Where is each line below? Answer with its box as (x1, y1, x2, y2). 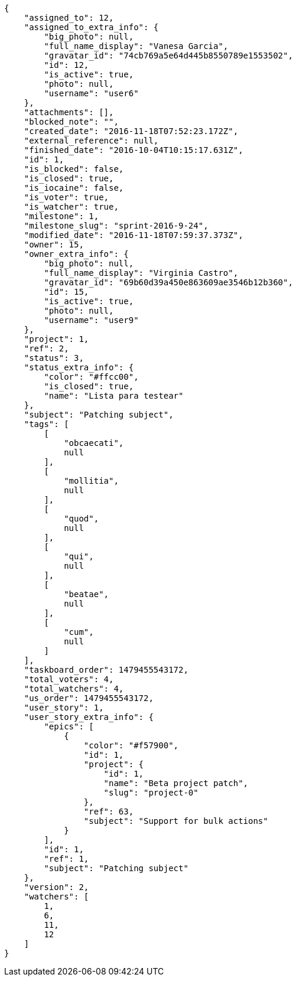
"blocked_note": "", (24, 117, 119, 126)
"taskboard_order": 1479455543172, (24, 665, 188, 674)
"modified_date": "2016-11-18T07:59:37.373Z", (24, 230, 243, 240)
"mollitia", (64, 476, 119, 485)
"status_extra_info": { (24, 363, 134, 372)
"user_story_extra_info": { (24, 712, 154, 722)
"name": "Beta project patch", (103, 778, 249, 788)
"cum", (64, 627, 94, 637)
